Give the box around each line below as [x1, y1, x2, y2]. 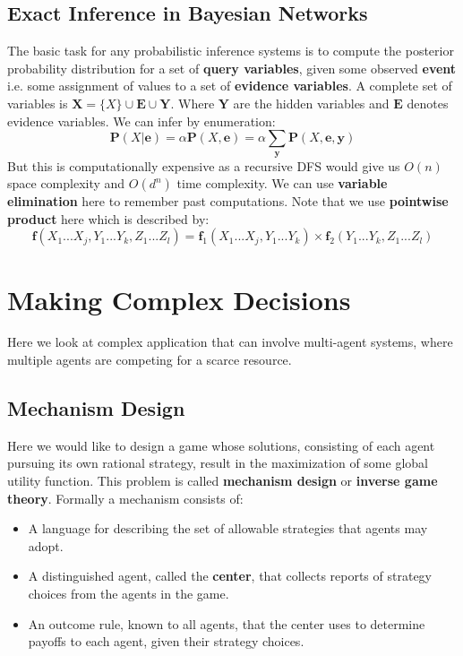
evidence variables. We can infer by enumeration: [7, 111, 276, 130]
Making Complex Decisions [7, 281, 351, 317]
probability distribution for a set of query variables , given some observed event [7, 58, 457, 77]
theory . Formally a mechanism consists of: [7, 488, 244, 507]
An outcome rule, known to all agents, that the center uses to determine [28, 614, 425, 633]
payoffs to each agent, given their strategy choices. [28, 632, 304, 651]
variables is [7, 93, 68, 112]
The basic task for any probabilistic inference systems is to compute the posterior [7, 41, 454, 60]
